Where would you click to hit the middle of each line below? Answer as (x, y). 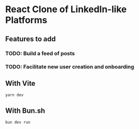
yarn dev (14, 95)
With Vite (20, 83)
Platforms (26, 20)
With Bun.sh (25, 110)
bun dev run (18, 122)
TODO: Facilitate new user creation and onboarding (70, 67)
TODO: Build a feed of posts (40, 53)
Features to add (30, 39)
